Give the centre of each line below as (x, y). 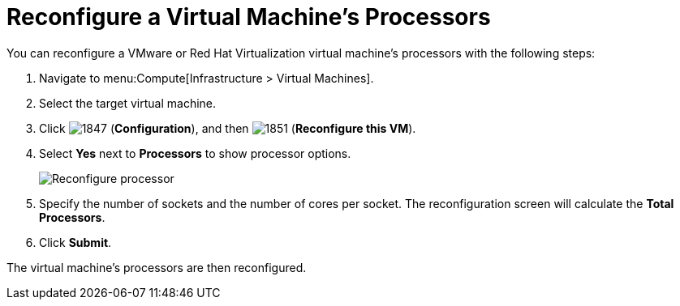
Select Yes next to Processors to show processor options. (195, 153)
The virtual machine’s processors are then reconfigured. (157, 267)
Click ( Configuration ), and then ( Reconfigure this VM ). (228, 128)
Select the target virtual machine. (128, 103)
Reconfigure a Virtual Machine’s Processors (249, 17)
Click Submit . (75, 242)
